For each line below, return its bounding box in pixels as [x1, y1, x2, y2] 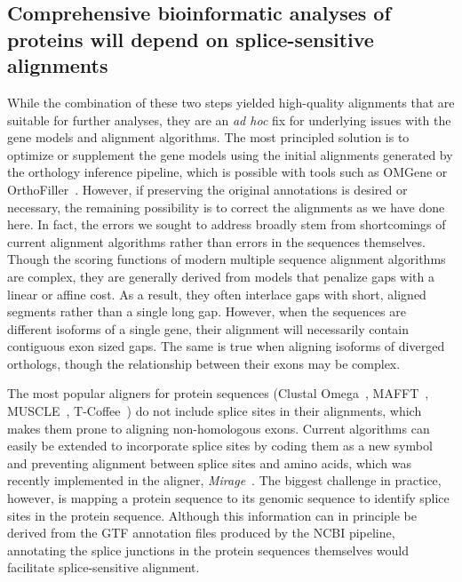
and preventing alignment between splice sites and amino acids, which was [7, 453, 411, 472]
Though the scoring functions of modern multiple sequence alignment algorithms [7, 250, 446, 268]
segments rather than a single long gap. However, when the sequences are [7, 302, 406, 321]
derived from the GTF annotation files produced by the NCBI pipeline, [7, 523, 395, 542]
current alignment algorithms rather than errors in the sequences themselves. [7, 232, 426, 251]
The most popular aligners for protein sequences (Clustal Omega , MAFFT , [7, 384, 429, 403]
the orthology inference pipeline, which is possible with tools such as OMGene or [7, 163, 448, 181]
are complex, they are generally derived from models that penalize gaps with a [7, 267, 434, 285]
